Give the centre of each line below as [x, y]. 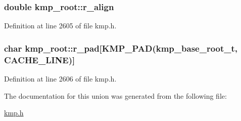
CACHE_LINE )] [40, 59]
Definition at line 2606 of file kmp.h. [60, 78]
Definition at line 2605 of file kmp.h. [60, 26]
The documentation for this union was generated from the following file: [115, 95]
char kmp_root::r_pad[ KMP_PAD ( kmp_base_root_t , [121, 48]
